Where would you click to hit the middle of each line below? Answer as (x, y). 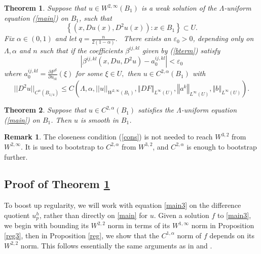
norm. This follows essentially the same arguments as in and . (116, 245)
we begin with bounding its (46, 225)
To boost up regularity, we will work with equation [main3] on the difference (123, 205)
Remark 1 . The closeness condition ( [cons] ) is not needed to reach (108, 137)
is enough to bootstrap (222, 146)
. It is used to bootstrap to (62, 146)
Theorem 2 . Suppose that (45, 110)
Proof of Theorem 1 (57, 184)
